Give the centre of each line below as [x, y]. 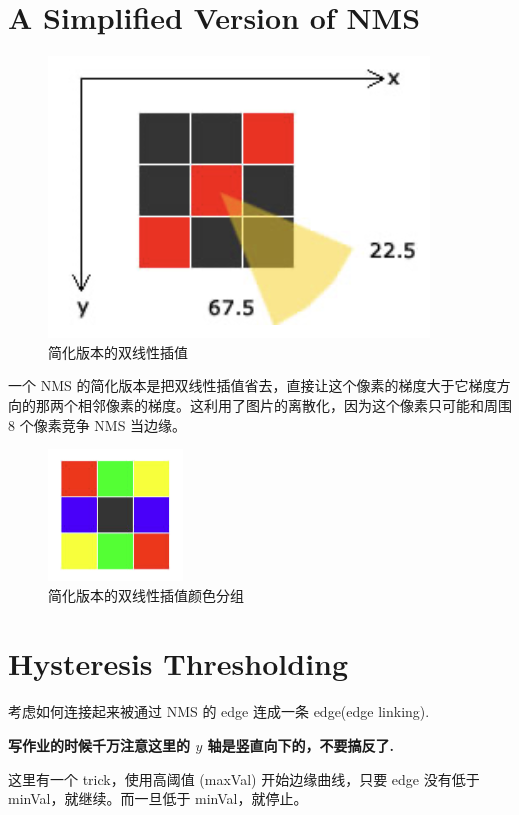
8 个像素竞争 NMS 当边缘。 [97, 424]
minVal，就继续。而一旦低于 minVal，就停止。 [158, 798]
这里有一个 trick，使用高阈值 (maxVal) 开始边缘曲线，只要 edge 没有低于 [244, 778]
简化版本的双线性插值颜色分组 [146, 594]
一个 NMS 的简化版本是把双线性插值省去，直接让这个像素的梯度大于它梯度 [252, 385]
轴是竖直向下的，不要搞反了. [301, 745]
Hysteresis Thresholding [178, 663]
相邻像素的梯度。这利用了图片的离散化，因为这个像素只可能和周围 [294, 404]
